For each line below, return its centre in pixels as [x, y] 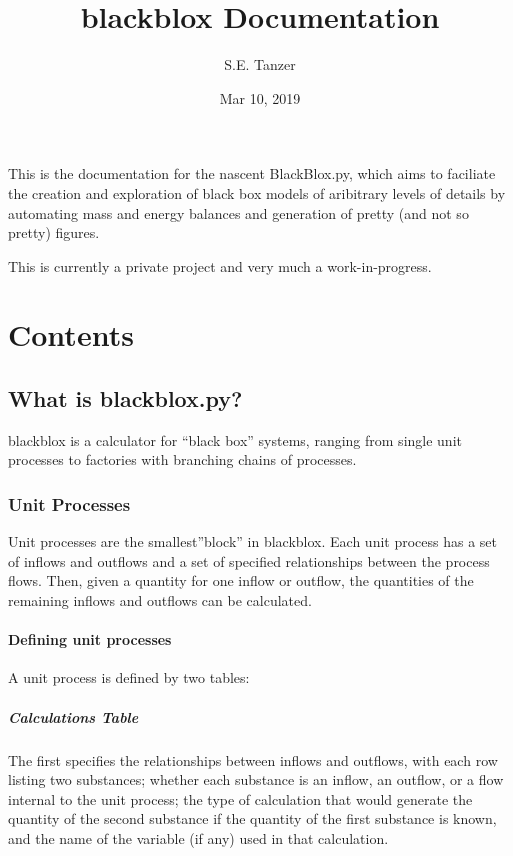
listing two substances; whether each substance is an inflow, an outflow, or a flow [256, 779]
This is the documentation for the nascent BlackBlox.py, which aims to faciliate [252, 173]
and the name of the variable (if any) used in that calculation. [198, 837]
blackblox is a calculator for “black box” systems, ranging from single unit [235, 439]
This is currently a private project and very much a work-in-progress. [220, 265]
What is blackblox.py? [125, 398]
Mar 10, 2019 [260, 97]
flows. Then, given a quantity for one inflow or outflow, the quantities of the [241, 580]
